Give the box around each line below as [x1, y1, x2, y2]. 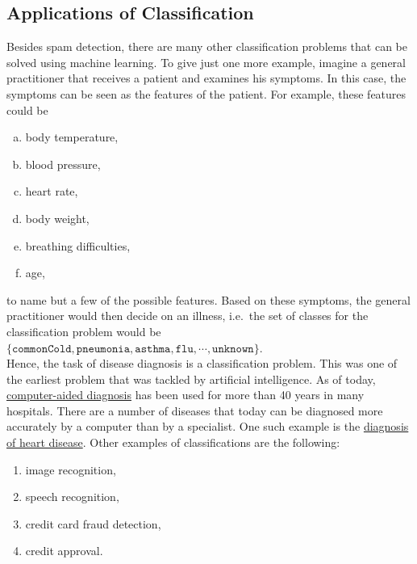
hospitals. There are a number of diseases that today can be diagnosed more [6, 402, 383, 419]
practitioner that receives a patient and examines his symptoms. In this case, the [6, 69, 407, 86]
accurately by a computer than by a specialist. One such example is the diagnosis [6, 418, 409, 435]
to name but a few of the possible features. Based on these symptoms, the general [6, 291, 411, 308]
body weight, [25, 209, 90, 226]
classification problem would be [6, 322, 161, 339]
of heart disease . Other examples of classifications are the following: [6, 434, 340, 451]
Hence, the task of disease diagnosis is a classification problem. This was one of [6, 355, 398, 372]
